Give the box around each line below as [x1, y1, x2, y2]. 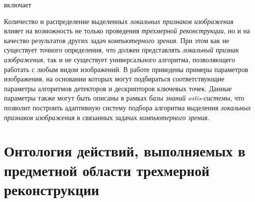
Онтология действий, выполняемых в [4, 141, 246, 161]
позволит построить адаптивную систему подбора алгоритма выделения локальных [4, 102, 251, 112]
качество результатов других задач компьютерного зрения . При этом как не [4, 35, 229, 45]
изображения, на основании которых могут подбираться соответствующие [4, 74, 225, 84]
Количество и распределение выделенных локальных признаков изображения [4, 16, 233, 26]
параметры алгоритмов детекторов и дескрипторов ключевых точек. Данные [4, 83, 232, 93]
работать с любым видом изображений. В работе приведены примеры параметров [4, 64, 248, 74]
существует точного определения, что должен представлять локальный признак [4, 45, 239, 55]
